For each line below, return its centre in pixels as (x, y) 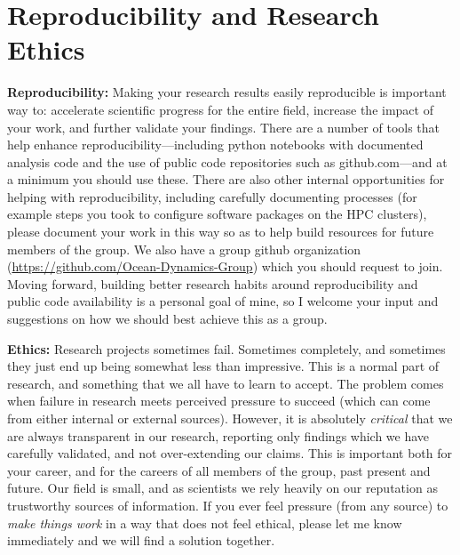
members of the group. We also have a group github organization (184, 249)
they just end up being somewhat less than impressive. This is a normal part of (223, 366)
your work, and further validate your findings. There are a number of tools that (224, 127)
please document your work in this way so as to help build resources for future (221, 232)
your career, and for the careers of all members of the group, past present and (219, 470)
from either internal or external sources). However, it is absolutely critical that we (230, 418)
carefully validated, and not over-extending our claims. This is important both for (230, 453)
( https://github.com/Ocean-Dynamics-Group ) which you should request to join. (225, 266)
